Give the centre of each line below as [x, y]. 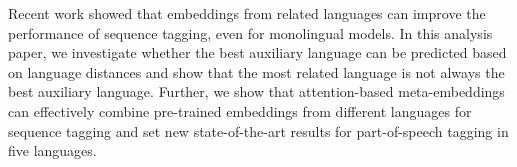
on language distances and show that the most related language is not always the [256, 71]
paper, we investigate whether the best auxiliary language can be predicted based [257, 52]
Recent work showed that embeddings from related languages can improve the [247, 13]
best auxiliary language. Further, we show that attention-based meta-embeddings [256, 91]
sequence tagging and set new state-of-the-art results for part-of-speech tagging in [258, 130]
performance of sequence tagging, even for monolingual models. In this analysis [250, 32]
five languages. [52, 150]
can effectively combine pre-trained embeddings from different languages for [240, 110]
